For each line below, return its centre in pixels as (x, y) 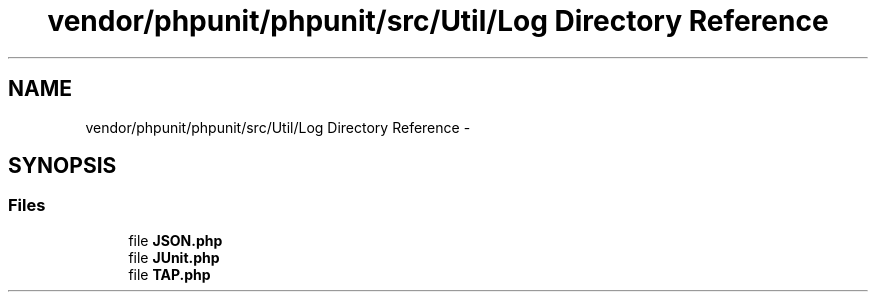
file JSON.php (175, 240)
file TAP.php (169, 274)
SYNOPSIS (62, 166)
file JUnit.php (174, 257)
